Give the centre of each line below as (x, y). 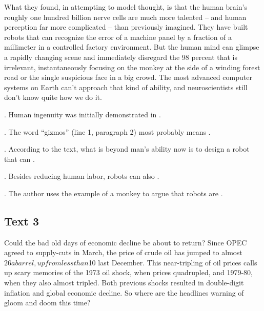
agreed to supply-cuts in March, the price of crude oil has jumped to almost (123, 252)
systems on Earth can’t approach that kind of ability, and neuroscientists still (126, 87)
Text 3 (22, 221)
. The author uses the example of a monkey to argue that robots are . (114, 193)
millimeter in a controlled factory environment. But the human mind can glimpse (132, 47)
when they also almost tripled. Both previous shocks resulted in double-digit (124, 283)
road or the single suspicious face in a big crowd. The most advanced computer (128, 77)
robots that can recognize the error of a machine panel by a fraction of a (118, 37)
